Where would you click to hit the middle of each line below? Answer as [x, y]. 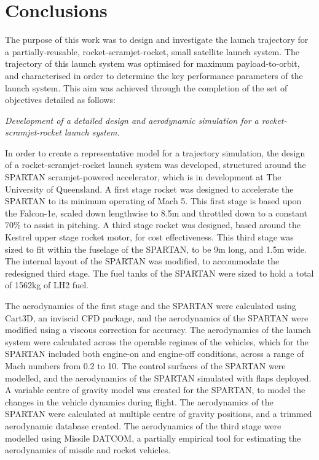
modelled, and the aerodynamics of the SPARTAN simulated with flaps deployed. [158, 378]
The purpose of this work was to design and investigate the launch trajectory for [157, 40]
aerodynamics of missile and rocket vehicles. [88, 450]
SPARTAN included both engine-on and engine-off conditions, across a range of [155, 354]
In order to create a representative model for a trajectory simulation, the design [155, 152]
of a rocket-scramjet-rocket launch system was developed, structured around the [156, 165]
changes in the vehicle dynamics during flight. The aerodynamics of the [139, 401]
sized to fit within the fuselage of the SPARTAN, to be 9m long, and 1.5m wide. [156, 249]
